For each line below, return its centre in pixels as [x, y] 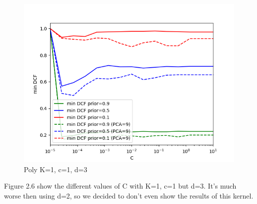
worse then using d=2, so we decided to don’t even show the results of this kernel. [129, 195]
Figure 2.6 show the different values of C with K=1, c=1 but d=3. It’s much [120, 186]
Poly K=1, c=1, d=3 [56, 169]
